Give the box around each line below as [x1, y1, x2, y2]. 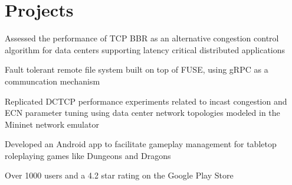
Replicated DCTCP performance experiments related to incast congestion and [5, 95, 287, 107]
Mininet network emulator [5, 118, 99, 130]
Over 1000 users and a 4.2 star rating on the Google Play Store [5, 169, 234, 181]
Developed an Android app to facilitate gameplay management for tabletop [5, 138, 277, 150]
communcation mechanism [5, 74, 100, 87]
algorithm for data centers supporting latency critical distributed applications [5, 43, 286, 56]
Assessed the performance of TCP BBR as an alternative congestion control [5, 32, 279, 44]
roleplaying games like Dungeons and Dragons [5, 149, 171, 161]
